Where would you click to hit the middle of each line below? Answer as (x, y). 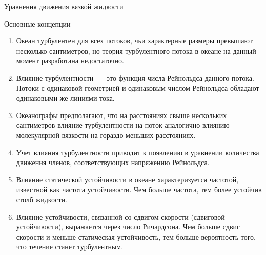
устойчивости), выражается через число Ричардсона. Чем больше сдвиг (128, 227)
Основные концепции (37, 23)
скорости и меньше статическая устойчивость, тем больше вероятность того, (136, 236)
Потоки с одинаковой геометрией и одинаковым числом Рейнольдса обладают (138, 88)
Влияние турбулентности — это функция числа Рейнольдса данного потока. (135, 77)
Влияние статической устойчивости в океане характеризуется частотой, (127, 179)
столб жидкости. (42, 199)
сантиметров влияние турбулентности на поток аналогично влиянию (123, 125)
